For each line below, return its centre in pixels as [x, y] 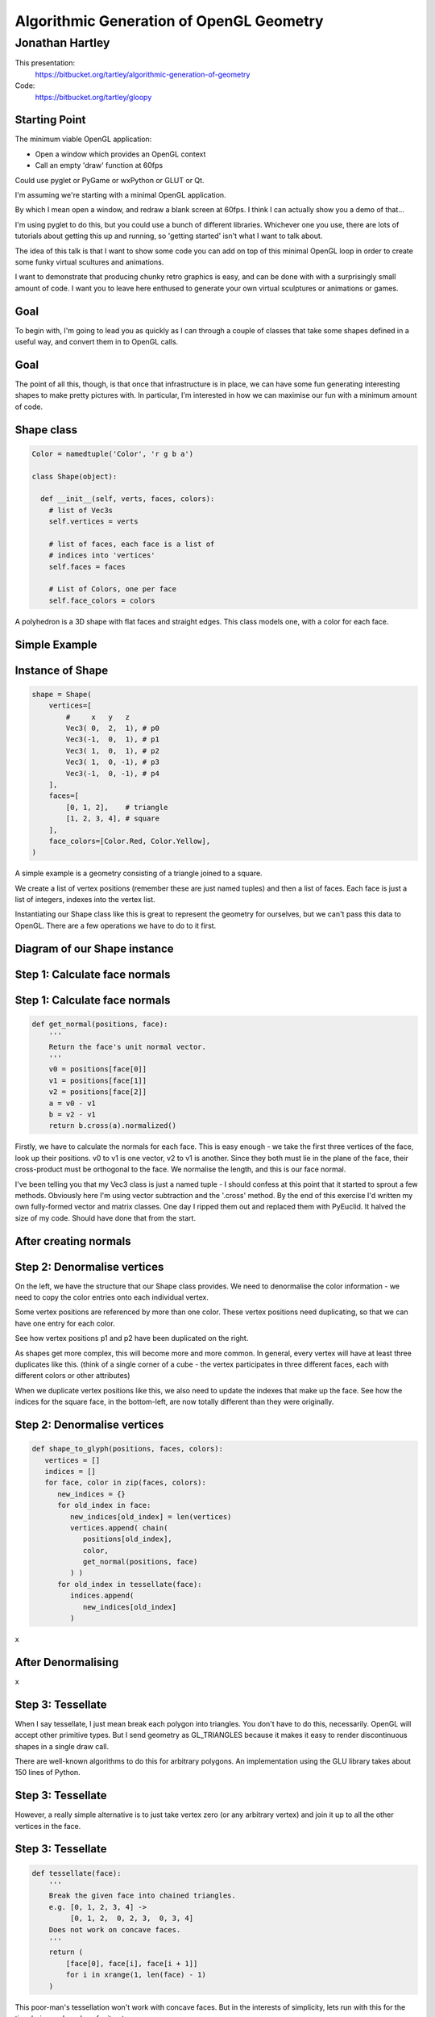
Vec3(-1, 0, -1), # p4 [113, 773]
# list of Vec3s [81, 510]
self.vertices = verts [93, 522]
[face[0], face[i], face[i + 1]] [132, 1963]
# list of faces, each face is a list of [132, 544]
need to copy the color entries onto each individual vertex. [112, 1297]
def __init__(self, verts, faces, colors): [128, 499]
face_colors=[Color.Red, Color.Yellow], [130, 841]
